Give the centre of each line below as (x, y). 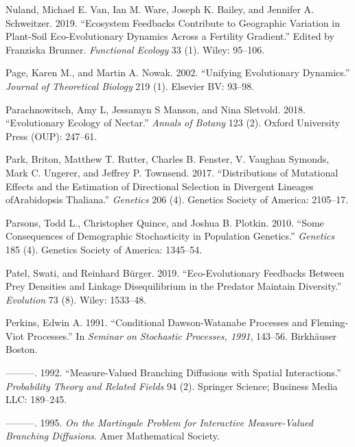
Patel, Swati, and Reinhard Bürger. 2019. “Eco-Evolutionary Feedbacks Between (175, 272)
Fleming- (329, 322)
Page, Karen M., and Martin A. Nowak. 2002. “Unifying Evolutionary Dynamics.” (178, 72)
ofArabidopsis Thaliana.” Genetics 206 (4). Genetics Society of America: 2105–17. (177, 199)
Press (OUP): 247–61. (51, 136)
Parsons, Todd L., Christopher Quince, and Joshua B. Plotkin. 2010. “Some (165, 222)
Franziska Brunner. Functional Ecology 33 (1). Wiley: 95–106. (135, 49)
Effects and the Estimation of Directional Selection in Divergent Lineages (160, 186)
